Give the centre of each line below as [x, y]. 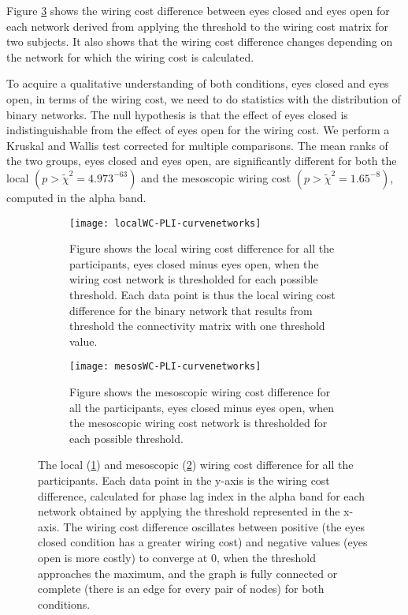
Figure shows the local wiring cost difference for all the [202, 248]
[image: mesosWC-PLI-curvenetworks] [165, 367]
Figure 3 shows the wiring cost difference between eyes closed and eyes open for [198, 10]
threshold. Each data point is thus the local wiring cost [202, 294]
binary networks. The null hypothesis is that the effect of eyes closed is [177, 114]
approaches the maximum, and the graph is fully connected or [188, 573]
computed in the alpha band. [76, 197]
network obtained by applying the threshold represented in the [189, 511]
